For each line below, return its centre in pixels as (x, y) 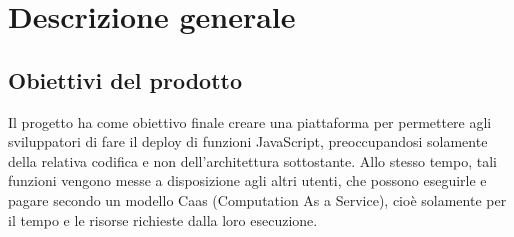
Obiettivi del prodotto (125, 79)
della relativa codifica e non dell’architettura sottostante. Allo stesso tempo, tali (252, 160)
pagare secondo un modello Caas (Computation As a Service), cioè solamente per (257, 199)
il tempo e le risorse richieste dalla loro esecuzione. (163, 219)
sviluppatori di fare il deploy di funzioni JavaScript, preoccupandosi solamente (248, 141)
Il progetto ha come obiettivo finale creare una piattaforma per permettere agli (250, 121)
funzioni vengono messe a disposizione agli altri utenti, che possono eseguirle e (247, 180)
